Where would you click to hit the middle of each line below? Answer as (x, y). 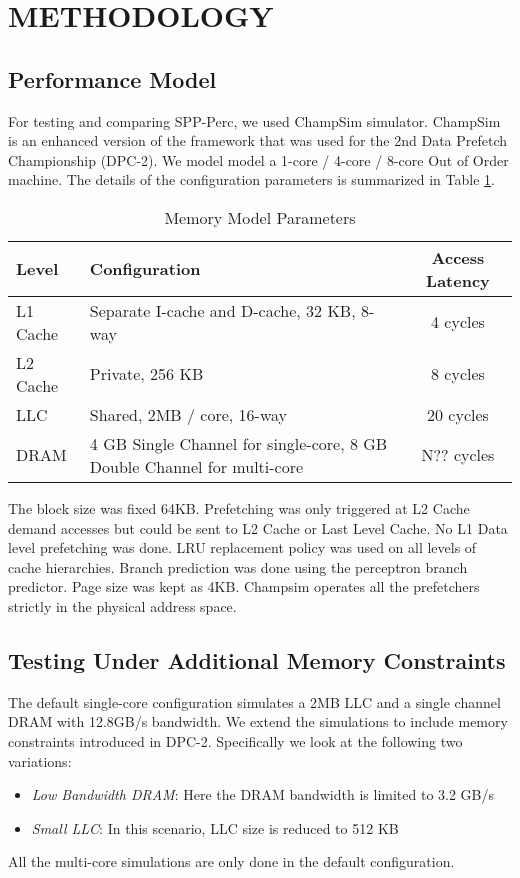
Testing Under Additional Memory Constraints (257, 659)
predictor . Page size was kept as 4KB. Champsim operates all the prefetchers (244, 586)
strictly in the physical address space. (122, 605)
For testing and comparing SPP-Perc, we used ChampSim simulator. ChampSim (254, 120)
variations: (40, 760)
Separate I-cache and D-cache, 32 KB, (222, 310)
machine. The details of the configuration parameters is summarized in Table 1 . (251, 179)
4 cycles (458, 322)
